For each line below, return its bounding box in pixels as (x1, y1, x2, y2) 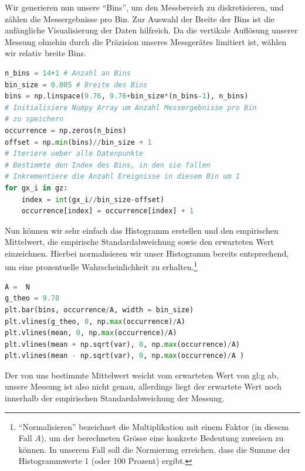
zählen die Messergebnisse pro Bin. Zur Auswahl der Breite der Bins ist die (5, 12, 274, 25)
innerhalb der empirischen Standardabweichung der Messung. (5, 392, 225, 404)
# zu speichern (5, 115, 64, 124)
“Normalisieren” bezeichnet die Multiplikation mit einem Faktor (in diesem (18, 420, 289, 432)
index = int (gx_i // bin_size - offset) (21, 195, 165, 204)
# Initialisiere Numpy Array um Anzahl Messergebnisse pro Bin (5, 103, 257, 112)
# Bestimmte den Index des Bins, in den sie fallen (5, 161, 211, 169)
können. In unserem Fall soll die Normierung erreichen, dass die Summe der (18, 443, 290, 455)
